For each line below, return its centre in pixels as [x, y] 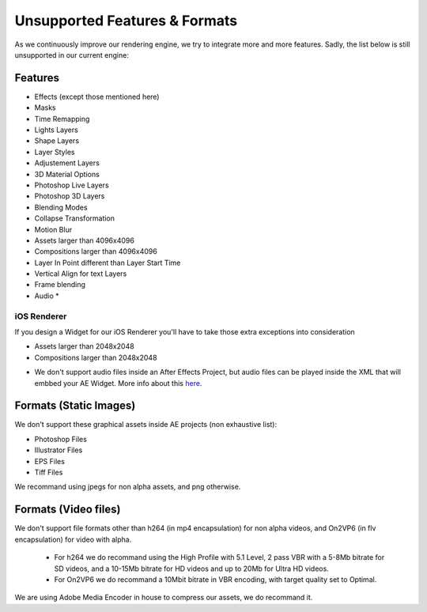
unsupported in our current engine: [72, 55]
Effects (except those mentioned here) [97, 96]
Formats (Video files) [68, 510]
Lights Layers [56, 130]
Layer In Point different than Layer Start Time [108, 263]
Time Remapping [62, 119]
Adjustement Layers [67, 163]
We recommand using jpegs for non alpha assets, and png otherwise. [128, 487]
